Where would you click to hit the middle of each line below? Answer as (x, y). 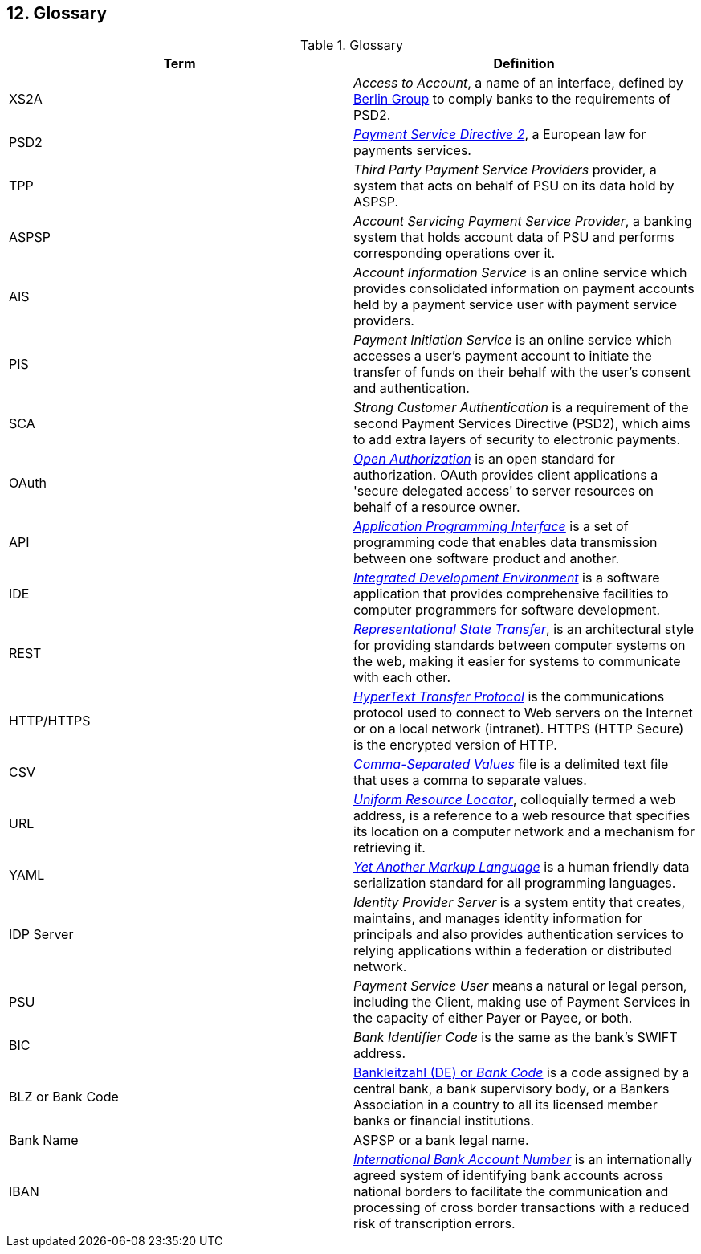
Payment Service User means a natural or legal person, (520, 986)
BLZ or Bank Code (64, 1097)
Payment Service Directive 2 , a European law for (500, 135)
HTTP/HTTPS (50, 721)
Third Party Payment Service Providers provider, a (505, 170)
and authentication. (412, 388)
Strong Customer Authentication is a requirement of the (521, 408)
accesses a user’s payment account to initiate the (503, 356)
